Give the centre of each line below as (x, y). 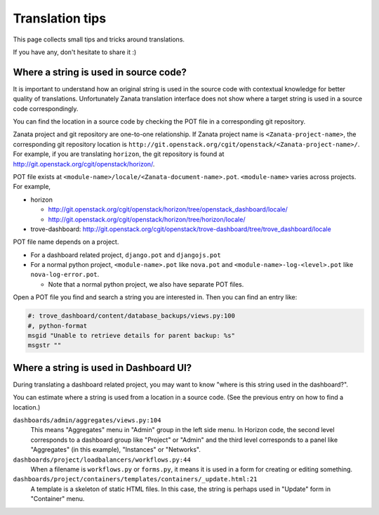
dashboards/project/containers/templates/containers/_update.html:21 (135, 479)
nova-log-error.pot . (65, 275)
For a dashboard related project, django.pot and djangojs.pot (126, 255)
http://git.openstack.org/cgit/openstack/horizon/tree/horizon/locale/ (147, 219)
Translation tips (60, 18)
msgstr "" (45, 345)
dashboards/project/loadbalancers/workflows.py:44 (102, 459)
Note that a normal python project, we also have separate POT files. (146, 284)
